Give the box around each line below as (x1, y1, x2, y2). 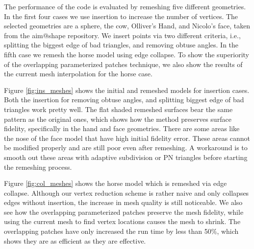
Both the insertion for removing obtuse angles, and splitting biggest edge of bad (4, 94, 244, 105)
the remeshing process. (4, 161, 72, 172)
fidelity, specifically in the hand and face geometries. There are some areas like (4, 123, 240, 134)
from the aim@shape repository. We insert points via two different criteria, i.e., (4, 30, 241, 40)
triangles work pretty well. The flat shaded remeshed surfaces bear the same (4, 104, 233, 114)
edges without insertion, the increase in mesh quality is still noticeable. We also (4, 197, 243, 207)
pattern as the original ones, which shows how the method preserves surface (4, 113, 231, 124)
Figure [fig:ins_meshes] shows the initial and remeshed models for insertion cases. (4, 85, 250, 95)
